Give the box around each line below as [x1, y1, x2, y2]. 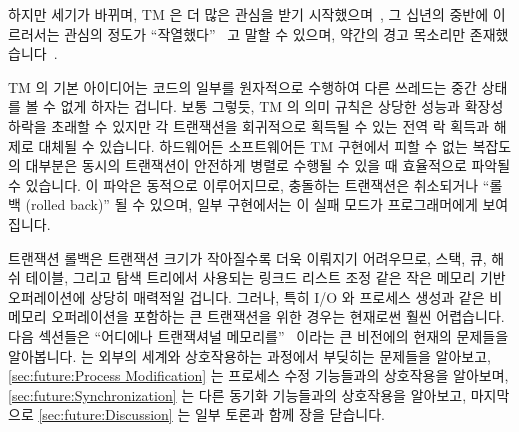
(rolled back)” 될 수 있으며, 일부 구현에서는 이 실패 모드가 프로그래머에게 [25, 194, 478, 215]
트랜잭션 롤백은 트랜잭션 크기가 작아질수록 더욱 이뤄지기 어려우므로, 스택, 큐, [8, 247, 487, 268]
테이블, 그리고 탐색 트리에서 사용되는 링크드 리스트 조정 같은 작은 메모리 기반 [25, 267, 506, 288]
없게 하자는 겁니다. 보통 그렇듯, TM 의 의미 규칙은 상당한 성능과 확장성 [60, 96, 504, 117]
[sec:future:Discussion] [38, 404, 173, 425]
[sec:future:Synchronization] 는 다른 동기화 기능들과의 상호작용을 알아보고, [8, 384, 467, 405]
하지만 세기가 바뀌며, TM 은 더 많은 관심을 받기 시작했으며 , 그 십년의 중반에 [8, 4, 489, 24]
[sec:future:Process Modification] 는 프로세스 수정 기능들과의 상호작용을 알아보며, [8, 365, 509, 386]
